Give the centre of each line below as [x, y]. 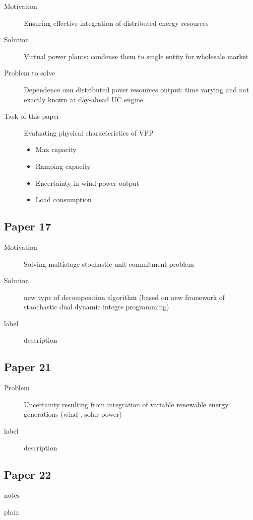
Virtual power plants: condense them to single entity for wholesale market [136, 56]
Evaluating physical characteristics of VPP [89, 132]
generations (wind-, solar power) [73, 414]
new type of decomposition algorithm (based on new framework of [125, 297]
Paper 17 [28, 226]
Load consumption [63, 199]
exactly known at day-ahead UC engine [84, 99]
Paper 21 [28, 367]
